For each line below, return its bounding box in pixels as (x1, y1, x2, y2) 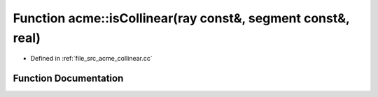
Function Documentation (13, 73, 124, 84)
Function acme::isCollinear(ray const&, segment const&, (13, 10, 350, 26)
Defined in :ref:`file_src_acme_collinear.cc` (30, 54, 153, 63)
